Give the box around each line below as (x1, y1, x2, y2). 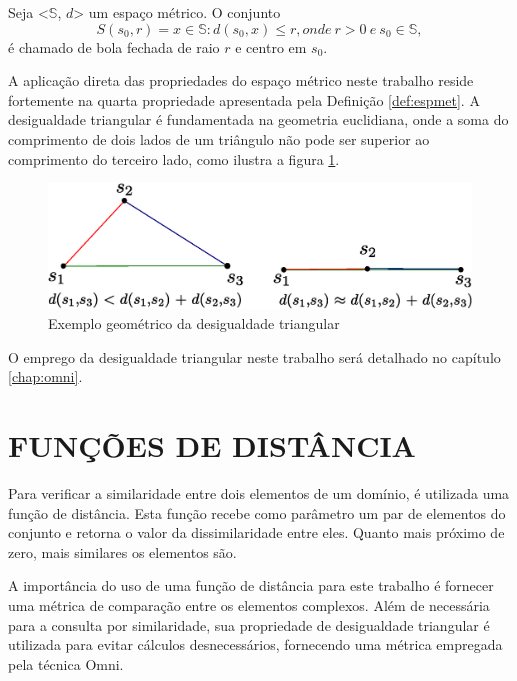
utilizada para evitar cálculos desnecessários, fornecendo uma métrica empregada (8, 634, 503, 655)
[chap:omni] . (8, 366, 83, 387)
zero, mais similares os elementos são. (8, 541, 237, 562)
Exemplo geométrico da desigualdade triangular (48, 313, 340, 334)
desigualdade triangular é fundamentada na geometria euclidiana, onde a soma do (8, 109, 509, 130)
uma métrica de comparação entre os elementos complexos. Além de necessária (8, 594, 490, 615)
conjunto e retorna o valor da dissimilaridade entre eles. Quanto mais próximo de (8, 522, 505, 543)
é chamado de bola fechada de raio (8, 36, 220, 57)
